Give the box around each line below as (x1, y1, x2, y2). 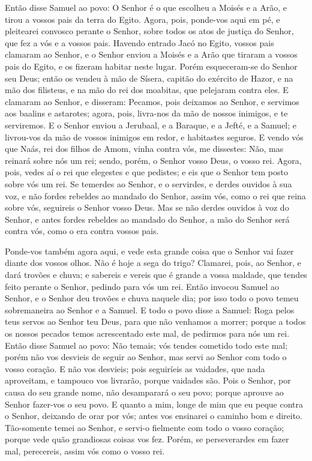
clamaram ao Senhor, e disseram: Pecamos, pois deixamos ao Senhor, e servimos (5, 95, 299, 107)
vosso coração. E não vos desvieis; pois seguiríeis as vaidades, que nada (5, 362, 265, 375)
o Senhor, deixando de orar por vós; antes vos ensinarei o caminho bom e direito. (5, 409, 302, 422)
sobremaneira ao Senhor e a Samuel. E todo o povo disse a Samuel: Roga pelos (5, 303, 295, 316)
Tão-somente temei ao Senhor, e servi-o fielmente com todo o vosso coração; (5, 421, 284, 433)
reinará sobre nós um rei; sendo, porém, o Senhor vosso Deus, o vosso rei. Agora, (5, 154, 302, 166)
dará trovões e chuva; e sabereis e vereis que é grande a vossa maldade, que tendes (5, 268, 307, 281)
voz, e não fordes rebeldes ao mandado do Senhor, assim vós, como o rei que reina (5, 189, 306, 202)
